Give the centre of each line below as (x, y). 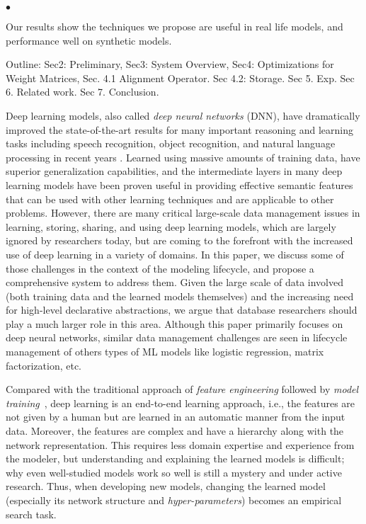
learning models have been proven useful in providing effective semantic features (179, 184)
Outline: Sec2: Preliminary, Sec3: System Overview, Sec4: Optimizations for (170, 64)
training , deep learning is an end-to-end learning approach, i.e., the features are (181, 403)
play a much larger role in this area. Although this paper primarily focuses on (175, 323)
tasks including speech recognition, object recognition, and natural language (171, 143)
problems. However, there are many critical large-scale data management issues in (183, 213)
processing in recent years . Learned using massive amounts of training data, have (183, 157)
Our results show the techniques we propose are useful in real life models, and (175, 26)
